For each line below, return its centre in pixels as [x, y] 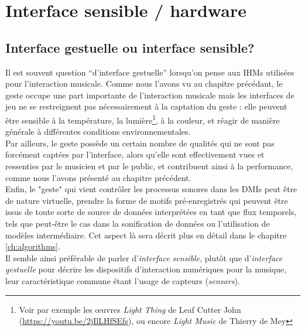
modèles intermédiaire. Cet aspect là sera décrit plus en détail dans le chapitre [146, 235]
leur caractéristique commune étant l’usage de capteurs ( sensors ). [123, 280]
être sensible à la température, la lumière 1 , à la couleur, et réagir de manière [143, 119]
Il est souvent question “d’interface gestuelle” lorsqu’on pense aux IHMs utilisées [150, 72]
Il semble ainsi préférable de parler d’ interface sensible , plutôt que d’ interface [144, 257]
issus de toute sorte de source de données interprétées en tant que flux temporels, [151, 212]
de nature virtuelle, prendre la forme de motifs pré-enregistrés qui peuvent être [147, 200]
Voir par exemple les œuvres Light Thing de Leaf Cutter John [130, 309]
